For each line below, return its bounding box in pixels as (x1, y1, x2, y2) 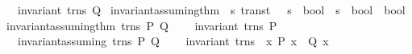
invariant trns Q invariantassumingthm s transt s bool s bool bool (17, 2, 406, 17)
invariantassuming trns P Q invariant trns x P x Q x (17, 33, 329, 49)
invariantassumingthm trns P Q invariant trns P (6, 17, 277, 33)
